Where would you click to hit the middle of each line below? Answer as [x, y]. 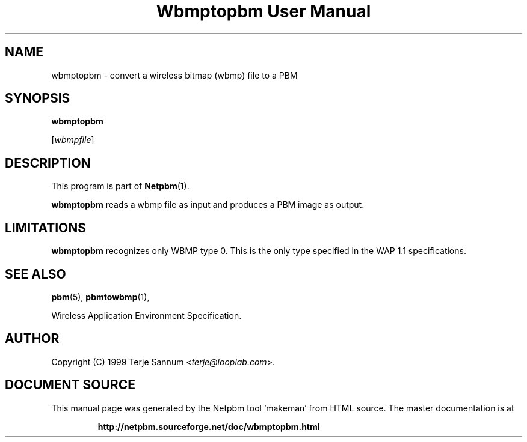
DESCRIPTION [48, 163]
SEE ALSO [35, 274]
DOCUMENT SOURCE [70, 385]
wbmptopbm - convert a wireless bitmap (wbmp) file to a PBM [174, 75]
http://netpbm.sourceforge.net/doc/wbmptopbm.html [209, 426]
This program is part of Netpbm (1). [120, 186]
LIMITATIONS [46, 228]
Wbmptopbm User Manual [263, 11]
